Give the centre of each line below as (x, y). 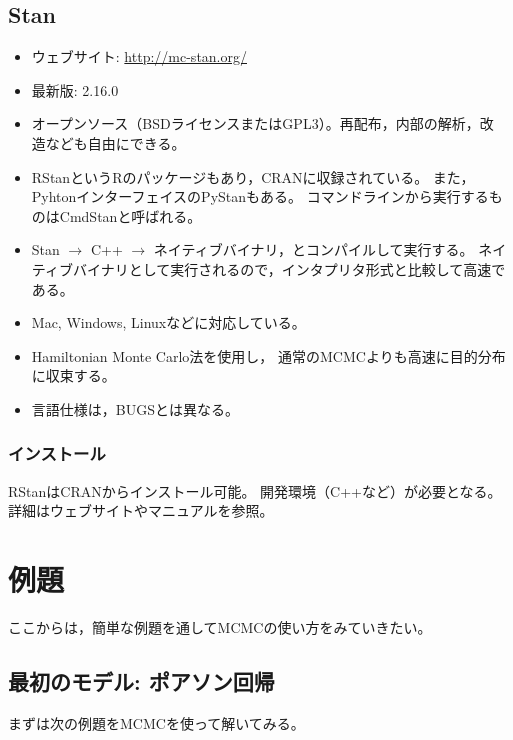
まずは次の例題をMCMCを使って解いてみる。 (156, 722)
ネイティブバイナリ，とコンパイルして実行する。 (313, 249)
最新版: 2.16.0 (75, 89)
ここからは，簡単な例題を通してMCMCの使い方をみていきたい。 (220, 627)
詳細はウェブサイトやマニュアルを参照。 (141, 510)
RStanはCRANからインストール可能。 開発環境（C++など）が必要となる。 (255, 490)
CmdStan (88, 215)
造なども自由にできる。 (108, 142)
